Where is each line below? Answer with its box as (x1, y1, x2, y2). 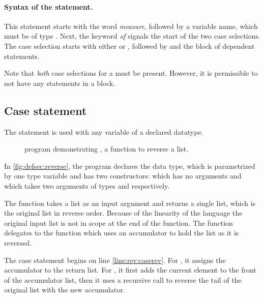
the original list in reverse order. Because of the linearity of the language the (4, 207, 243, 218)
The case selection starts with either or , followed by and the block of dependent (4, 40, 255, 51)
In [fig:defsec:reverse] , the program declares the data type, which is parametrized (4, 160, 255, 171)
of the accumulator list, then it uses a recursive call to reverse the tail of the (4, 274, 242, 285)
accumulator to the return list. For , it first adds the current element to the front (4, 264, 256, 275)
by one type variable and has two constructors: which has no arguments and (4, 170, 242, 181)
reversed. (4, 237, 32, 248)
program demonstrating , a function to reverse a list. (24, 143, 189, 154)
